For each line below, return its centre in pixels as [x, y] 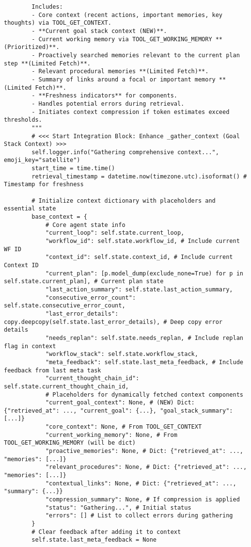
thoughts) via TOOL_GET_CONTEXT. [58, 23]
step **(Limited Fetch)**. [47, 63]
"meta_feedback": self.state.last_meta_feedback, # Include [144, 362]
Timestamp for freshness [44, 185]
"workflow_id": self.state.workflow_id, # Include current [142, 241]
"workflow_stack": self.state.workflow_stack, [122, 354]
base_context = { [59, 217]
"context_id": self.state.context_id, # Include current [139, 257]
